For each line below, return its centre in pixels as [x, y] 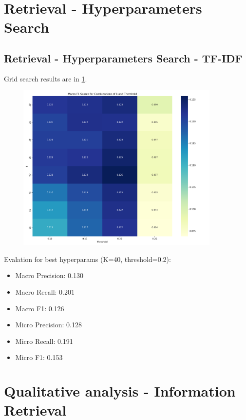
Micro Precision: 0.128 [48, 325]
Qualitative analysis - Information [120, 391]
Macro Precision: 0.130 [49, 275]
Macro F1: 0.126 [40, 308]
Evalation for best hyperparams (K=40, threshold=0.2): [87, 259]
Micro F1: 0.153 [39, 357]
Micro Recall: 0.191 [44, 341]
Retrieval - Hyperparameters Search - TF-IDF [123, 58]
